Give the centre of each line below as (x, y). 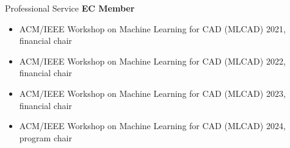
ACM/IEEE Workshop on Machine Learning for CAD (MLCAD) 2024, (152, 126)
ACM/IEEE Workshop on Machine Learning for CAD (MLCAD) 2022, (152, 61)
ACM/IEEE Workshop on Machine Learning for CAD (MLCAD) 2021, (152, 28)
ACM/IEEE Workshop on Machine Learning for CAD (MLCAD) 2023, (152, 93)
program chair (45, 137)
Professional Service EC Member (70, 8)
